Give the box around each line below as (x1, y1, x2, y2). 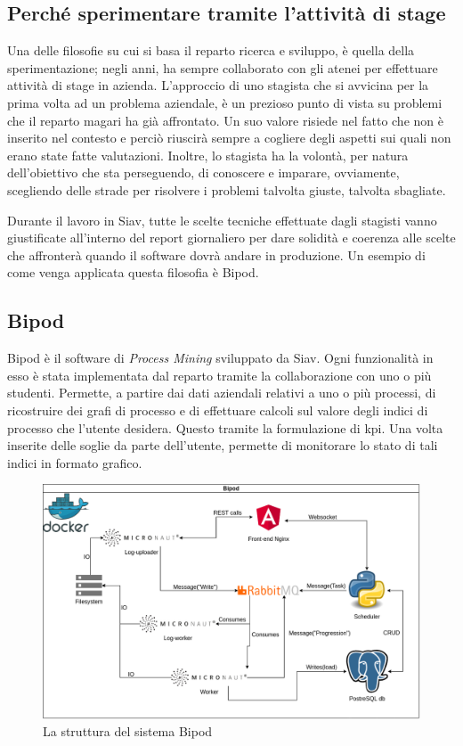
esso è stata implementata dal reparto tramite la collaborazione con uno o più (7, 365, 432, 384)
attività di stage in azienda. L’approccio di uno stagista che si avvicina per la (7, 76, 429, 94)
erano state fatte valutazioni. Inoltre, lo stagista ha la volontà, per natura (7, 145, 409, 164)
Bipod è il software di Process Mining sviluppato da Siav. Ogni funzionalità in (7, 348, 434, 367)
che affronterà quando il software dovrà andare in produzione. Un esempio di (7, 245, 426, 264)
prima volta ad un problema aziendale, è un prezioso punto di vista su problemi (7, 93, 443, 111)
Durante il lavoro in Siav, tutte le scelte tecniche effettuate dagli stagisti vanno (7, 210, 437, 229)
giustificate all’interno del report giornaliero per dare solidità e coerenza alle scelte (7, 228, 456, 247)
